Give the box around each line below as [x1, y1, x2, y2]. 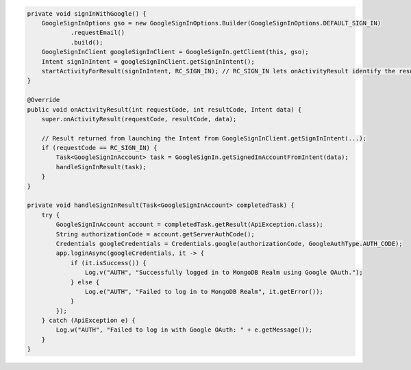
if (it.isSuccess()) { [70, 259, 147, 267]
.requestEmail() [70, 29, 125, 37]
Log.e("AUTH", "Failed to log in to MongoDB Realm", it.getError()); [84, 288, 323, 295]
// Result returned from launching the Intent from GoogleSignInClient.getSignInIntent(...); [41, 134, 366, 142]
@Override [27, 96, 60, 104]
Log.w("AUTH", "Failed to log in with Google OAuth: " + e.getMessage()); [55, 326, 313, 334]
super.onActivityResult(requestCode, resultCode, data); [41, 115, 237, 123]
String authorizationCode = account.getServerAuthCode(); [55, 230, 255, 238]
